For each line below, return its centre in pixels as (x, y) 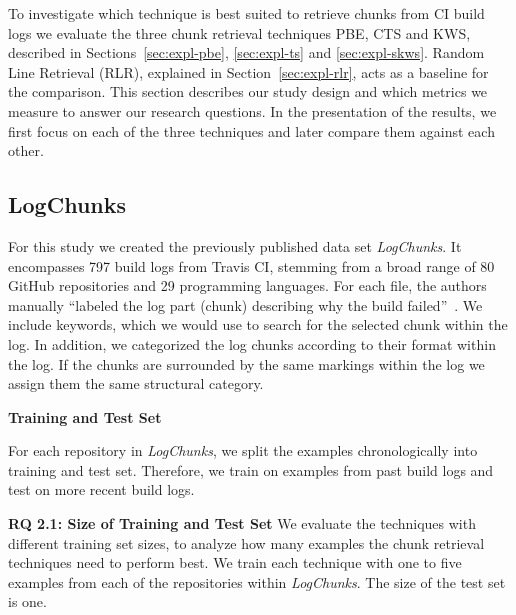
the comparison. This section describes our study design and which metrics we (248, 91)
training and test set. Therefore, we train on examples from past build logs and (251, 469)
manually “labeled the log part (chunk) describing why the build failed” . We (245, 304)
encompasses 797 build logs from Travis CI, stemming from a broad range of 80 (251, 265)
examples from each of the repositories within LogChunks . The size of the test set (257, 581)
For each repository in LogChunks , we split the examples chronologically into (243, 450)
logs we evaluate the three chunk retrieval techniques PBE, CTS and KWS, (239, 32)
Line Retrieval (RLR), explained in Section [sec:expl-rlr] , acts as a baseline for (248, 71)
